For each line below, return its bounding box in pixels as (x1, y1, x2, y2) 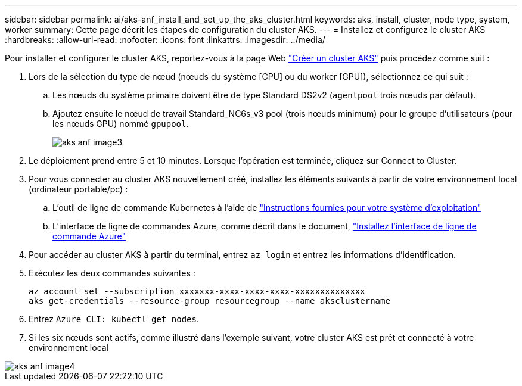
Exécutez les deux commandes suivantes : (29, 268, 195, 278)
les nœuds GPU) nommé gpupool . (52, 119, 189, 129)
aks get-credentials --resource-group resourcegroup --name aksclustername (29, 296, 390, 306)
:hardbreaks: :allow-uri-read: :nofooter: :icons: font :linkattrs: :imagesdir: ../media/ (5, 35, 325, 45)
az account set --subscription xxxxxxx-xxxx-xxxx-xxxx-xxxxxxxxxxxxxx (29, 287, 365, 296)
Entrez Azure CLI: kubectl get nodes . (29, 314, 199, 324)
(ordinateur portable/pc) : (29, 184, 128, 194)
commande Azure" (52, 231, 126, 241)
